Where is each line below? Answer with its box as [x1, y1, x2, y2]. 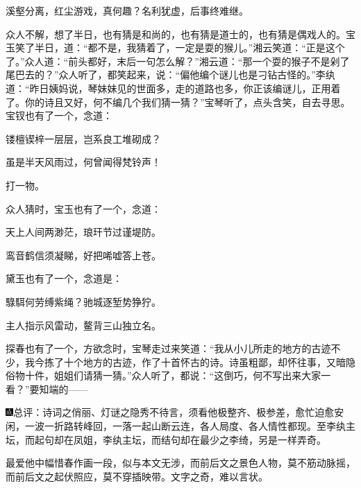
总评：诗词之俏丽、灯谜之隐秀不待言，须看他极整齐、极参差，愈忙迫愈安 [13, 405, 344, 419]
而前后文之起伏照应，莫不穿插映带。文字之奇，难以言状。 [6, 469, 268, 483]
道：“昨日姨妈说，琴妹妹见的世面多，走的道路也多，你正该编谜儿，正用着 [6, 80, 341, 95]
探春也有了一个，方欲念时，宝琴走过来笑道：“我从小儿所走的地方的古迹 [6, 341, 331, 356]
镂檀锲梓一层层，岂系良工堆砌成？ [6, 131, 161, 146]
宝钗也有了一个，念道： [6, 108, 112, 123]
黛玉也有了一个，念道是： [6, 271, 122, 286]
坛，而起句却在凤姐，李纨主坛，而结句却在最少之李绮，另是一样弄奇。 [6, 432, 326, 446]
